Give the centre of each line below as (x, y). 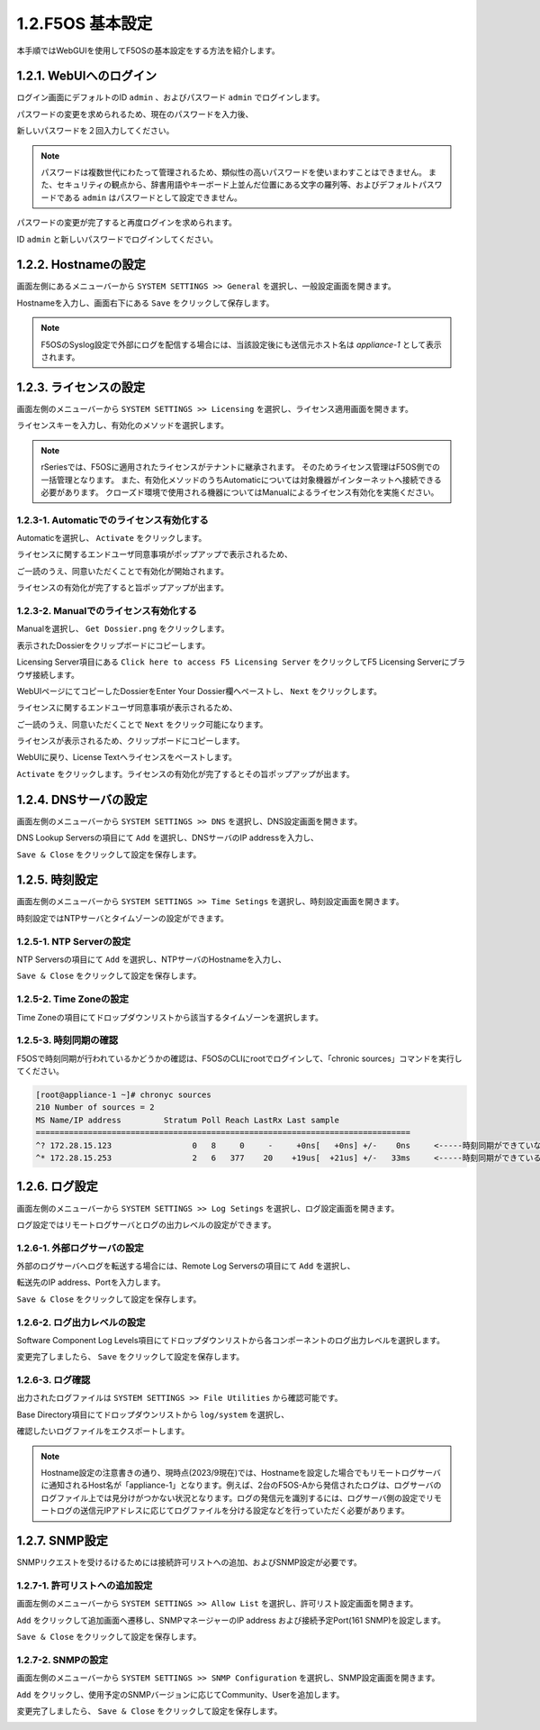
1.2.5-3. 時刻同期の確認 (67, 1040)
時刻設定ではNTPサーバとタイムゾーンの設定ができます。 (123, 918)
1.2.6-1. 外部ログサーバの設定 (80, 1248)
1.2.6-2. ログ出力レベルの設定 (81, 1323)
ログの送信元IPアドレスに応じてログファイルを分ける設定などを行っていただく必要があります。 (233, 1511)
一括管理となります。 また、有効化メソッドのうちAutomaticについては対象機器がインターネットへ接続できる (242, 480)
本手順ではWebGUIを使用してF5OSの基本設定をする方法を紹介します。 (148, 50)
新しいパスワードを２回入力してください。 (95, 131)
